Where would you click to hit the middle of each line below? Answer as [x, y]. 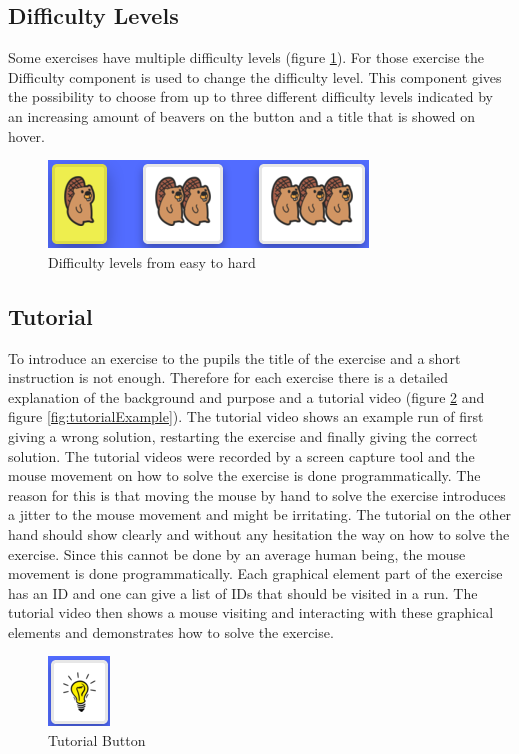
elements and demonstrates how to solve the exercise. [171, 631]
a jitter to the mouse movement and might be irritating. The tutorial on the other [260, 514]
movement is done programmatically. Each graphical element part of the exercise [255, 573]
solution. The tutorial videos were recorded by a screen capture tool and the [241, 455]
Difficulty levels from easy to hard [152, 261]
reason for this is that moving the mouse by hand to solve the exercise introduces [257, 494]
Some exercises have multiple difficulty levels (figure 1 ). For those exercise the [246, 57]
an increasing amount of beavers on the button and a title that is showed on [242, 115]
